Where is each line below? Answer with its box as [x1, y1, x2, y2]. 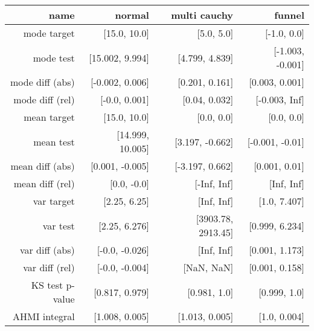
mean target [24, 110, 75, 124]
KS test [31, 278, 63, 292]
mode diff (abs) [10, 75, 75, 89]
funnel [274, 8, 304, 22]
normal [115, 8, 149, 22]
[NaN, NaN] [183, 260, 234, 274]
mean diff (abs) [10, 159, 75, 173]
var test [42, 218, 75, 233]
